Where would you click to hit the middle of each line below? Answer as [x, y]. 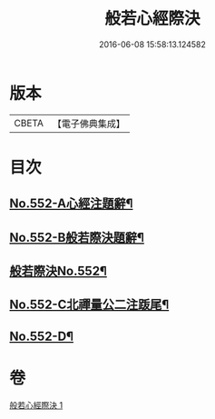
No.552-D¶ [42, 336]
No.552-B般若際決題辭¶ [77, 237]
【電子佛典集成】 [88, 124]
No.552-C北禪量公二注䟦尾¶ [89, 305]
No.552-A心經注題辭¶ [71, 204]
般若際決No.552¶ [58, 271]
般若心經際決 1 [36, 404]
